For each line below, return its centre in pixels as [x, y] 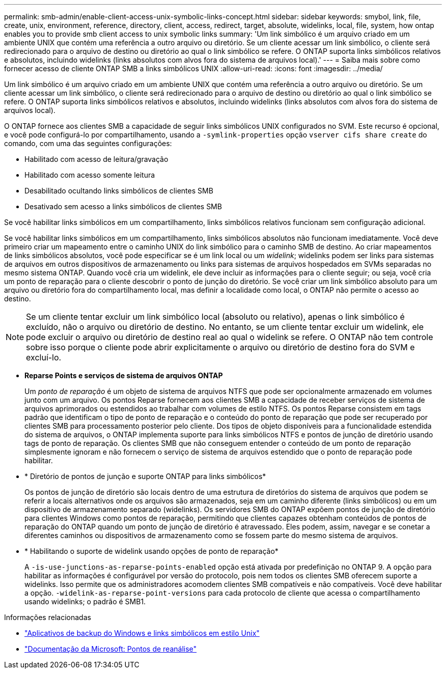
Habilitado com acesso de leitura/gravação [96, 159]
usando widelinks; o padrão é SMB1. [85, 601]
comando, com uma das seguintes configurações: [88, 143]
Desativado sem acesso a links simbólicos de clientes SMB [123, 206]
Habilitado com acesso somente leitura [90, 175]
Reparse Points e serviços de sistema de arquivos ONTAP [124, 375]
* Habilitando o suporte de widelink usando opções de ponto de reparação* [151, 551]
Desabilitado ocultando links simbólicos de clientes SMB [119, 191]
